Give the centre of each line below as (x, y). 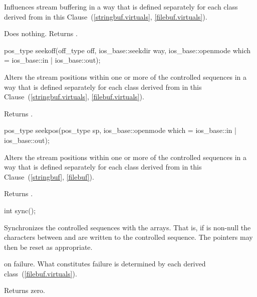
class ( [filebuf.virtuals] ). (41, 273)
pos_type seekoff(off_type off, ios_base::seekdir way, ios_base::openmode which (127, 50)
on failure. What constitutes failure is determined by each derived (105, 264)
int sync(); (20, 210)
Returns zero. (25, 290)
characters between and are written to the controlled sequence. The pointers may (128, 237)
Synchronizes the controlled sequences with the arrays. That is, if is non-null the (127, 227)
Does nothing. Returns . (41, 33)
